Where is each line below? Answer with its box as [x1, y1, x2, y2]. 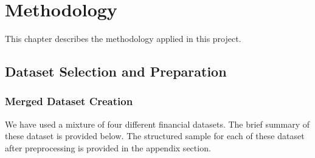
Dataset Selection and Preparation [5, 62, 227, 81]
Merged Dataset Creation [5, 94, 133, 109]
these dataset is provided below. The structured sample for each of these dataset [5, 129, 305, 142]
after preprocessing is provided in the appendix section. [5, 141, 211, 154]
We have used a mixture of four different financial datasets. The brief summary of [5, 117, 310, 130]
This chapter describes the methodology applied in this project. [5, 32, 241, 45]
